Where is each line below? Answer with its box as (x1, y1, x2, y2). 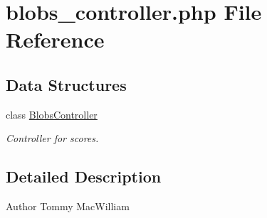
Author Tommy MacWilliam (6, 199, 130, 214)
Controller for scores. (6, 131, 99, 146)
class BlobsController (6, 107, 98, 121)
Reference (6, 25, 105, 54)
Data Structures (6, 73, 127, 95)
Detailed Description (6, 165, 162, 187)
